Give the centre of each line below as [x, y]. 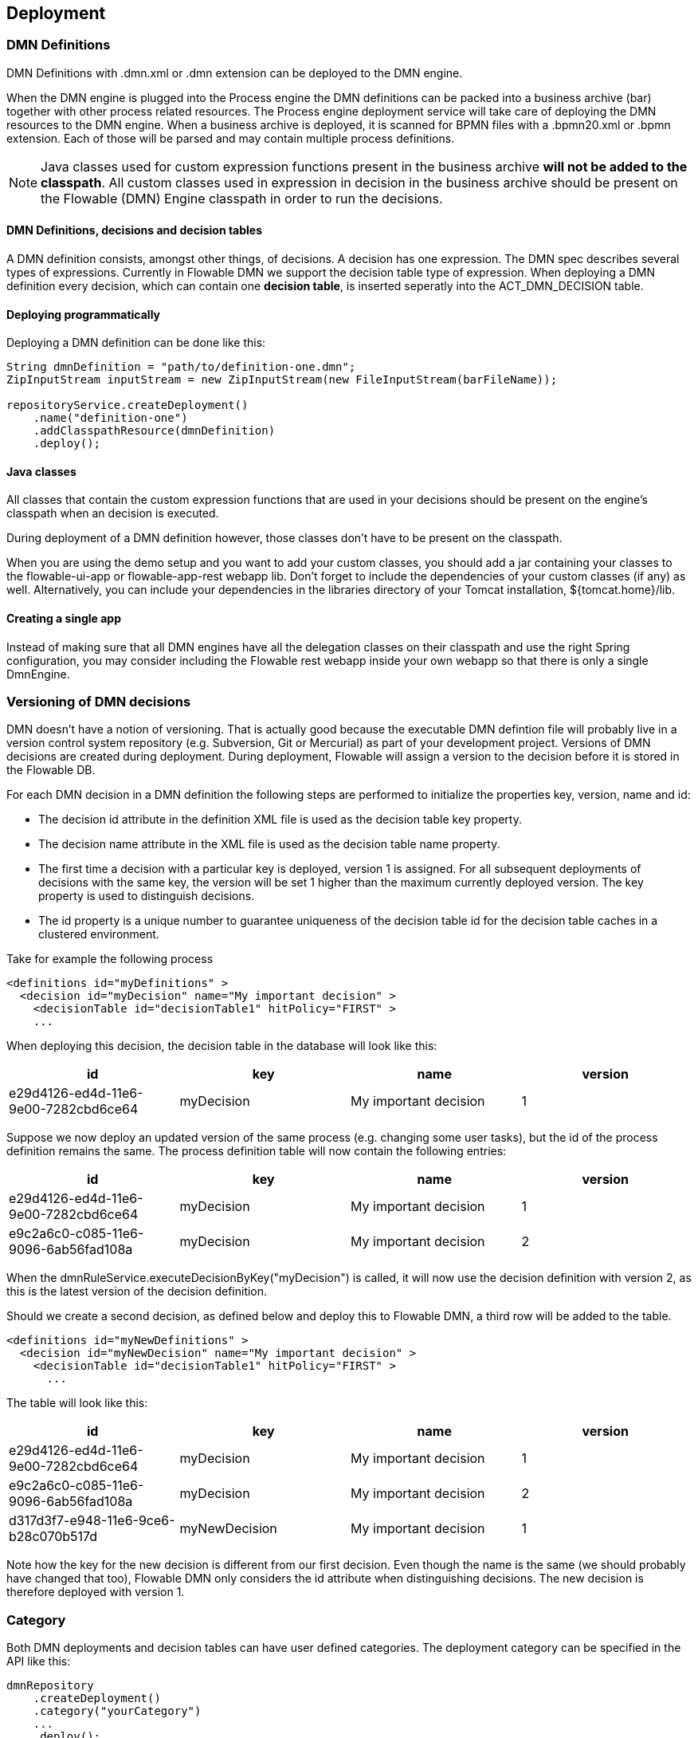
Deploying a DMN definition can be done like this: [136, 343]
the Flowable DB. [51, 770]
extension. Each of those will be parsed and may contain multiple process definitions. [231, 138]
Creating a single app [64, 619]
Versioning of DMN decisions [99, 702]
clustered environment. [99, 934]
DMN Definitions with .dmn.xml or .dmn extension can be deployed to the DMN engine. [235, 73]
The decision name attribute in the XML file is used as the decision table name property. [269, 844]
